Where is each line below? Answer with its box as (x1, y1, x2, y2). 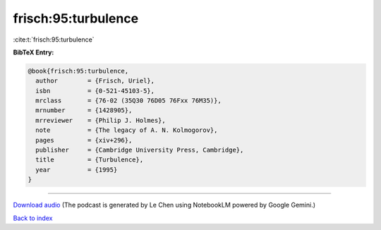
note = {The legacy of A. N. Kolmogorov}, (35, 126, 218, 134)
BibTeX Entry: (13, 48, 54, 56)
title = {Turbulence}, (35, 156, 144, 164)
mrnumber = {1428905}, (35, 107, 133, 114)
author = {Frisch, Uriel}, (35, 77, 155, 85)
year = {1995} (35, 166, 118, 174)
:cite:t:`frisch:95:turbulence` (13, 35, 95, 44)
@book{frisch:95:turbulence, (28, 67, 129, 75)
